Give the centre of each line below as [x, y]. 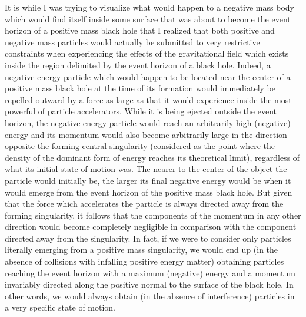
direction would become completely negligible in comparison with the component [151, 227]
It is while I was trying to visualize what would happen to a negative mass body [149, 7]
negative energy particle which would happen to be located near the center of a [148, 76]
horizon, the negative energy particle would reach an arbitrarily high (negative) [148, 122]
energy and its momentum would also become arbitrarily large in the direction [146, 134]
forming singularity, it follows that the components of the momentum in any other [153, 215]
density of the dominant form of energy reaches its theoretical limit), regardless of [152, 157]
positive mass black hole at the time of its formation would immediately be [140, 88]
